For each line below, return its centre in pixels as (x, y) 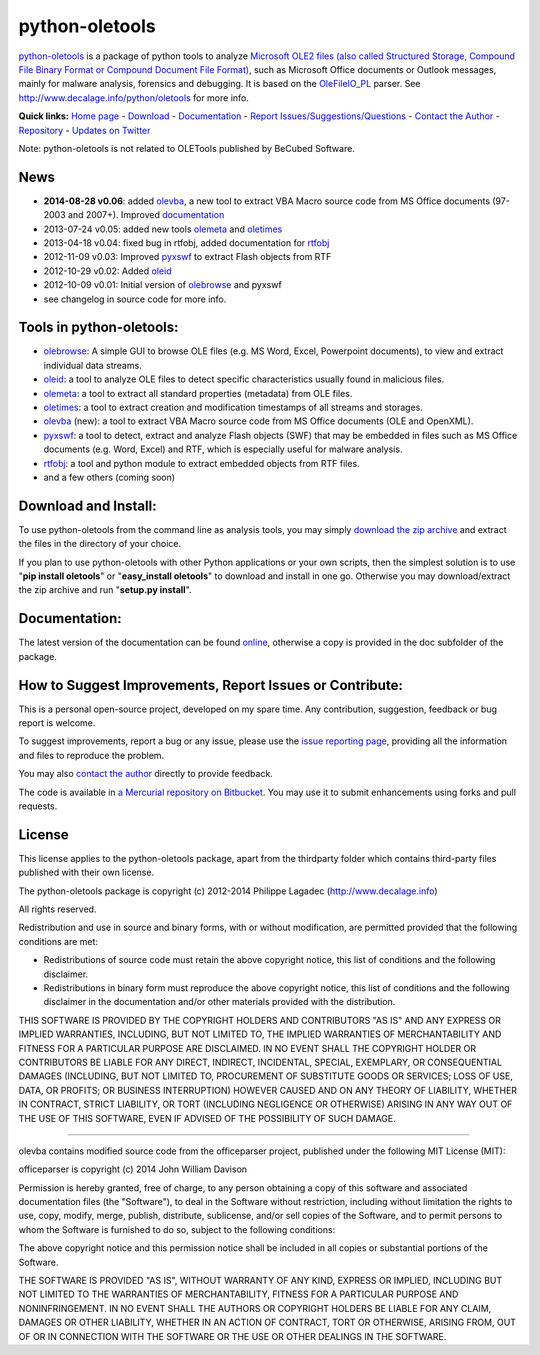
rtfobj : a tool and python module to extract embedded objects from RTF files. (201, 463)
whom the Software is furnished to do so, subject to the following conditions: (177, 1229)
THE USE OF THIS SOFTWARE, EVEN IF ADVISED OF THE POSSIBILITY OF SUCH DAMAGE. (207, 1118)
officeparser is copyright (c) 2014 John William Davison (133, 1169)
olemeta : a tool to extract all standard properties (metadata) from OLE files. (198, 393)
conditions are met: (58, 941)
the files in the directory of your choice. (100, 544)
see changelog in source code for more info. (135, 299)
